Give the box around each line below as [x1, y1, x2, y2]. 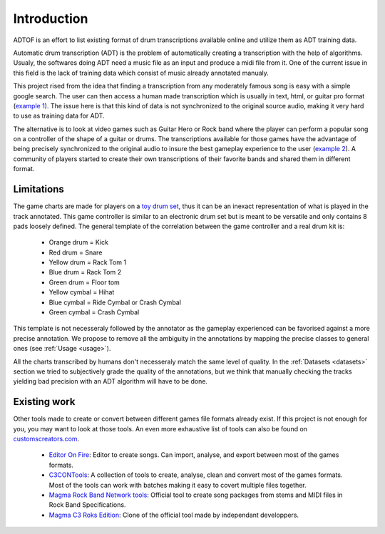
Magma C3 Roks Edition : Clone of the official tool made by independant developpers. [48, 510, 299, 519]
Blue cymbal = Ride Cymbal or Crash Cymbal [48, 298, 182, 307]
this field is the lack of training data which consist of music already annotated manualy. [13, 68, 269, 77]
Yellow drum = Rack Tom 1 [48, 258, 127, 267]
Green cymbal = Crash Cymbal [48, 308, 140, 317]
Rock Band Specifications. [48, 500, 126, 509]
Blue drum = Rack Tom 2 [48, 268, 121, 277]
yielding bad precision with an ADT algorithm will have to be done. [13, 377, 208, 386]
